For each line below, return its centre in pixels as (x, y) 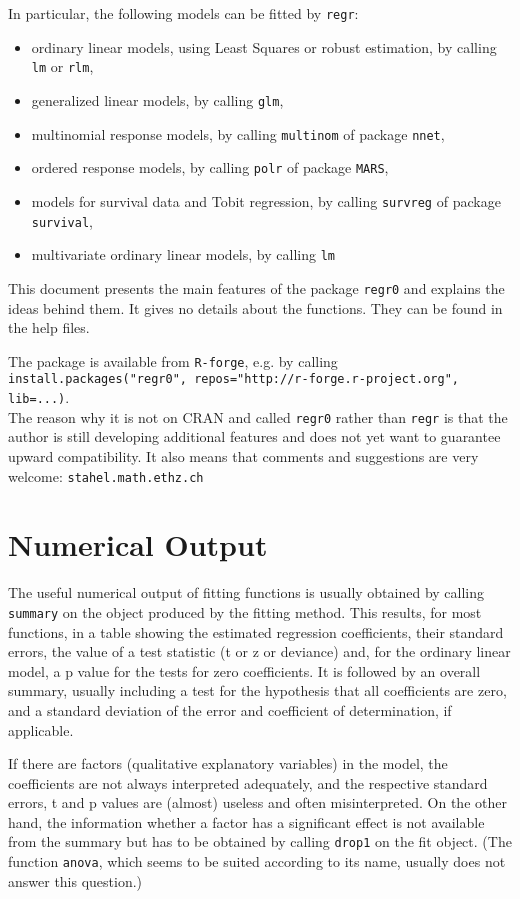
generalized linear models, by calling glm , (157, 99)
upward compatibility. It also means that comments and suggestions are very (243, 455)
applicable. (41, 729)
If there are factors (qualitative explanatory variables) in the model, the (228, 763)
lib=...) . (39, 397)
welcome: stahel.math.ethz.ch (106, 475)
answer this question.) (75, 880)
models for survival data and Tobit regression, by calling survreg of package (266, 200)
